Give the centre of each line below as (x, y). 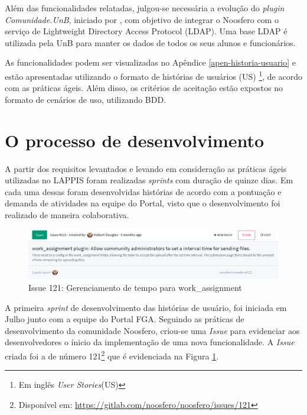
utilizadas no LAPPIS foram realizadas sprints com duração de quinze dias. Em (149, 180)
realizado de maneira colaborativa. (67, 214)
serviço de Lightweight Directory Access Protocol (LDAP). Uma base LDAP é (146, 31)
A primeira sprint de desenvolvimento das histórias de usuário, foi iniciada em (146, 307)
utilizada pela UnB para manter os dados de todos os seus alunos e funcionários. (150, 42)
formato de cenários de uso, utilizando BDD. (86, 99)
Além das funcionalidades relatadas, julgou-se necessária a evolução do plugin (145, 8)
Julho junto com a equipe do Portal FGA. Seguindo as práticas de (125, 319)
